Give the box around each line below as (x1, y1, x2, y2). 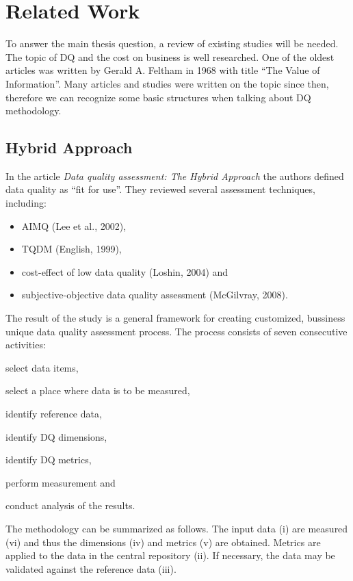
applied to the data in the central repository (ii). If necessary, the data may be (5, 548, 335, 563)
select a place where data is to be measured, (5, 383, 190, 398)
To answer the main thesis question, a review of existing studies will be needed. (5, 36, 339, 51)
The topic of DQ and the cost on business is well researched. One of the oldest (5, 49, 335, 64)
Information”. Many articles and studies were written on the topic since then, (5, 76, 329, 90)
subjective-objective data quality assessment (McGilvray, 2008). (21, 287, 288, 302)
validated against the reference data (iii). (5, 561, 176, 576)
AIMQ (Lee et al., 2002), (21, 218, 127, 233)
